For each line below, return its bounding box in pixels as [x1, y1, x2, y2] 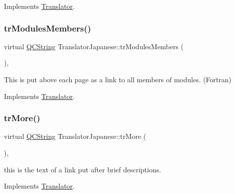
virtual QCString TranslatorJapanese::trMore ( [4, 131, 146, 141]
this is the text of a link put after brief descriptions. [4, 164, 161, 174]
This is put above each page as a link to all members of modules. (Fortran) [4, 74, 232, 84]
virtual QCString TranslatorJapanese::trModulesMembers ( [4, 41, 184, 51]
